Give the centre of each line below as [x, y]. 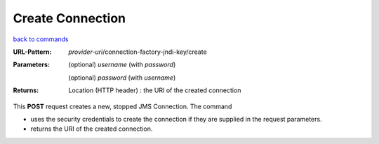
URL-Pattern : [32, 52]
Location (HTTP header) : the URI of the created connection [155, 90]
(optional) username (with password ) [122, 65]
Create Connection [69, 18]
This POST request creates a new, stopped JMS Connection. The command [122, 106]
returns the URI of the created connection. [92, 129]
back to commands [41, 39]
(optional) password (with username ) [122, 78]
